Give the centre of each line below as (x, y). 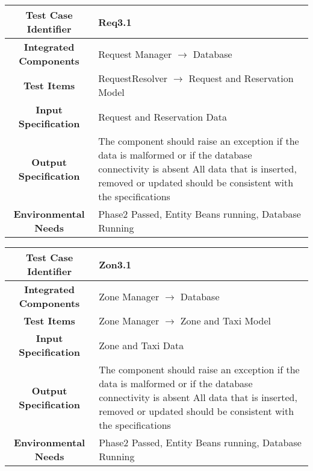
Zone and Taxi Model (225, 321)
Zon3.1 (115, 264)
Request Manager (135, 54)
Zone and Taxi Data (141, 345)
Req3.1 (115, 22)
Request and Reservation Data (163, 116)
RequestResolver (133, 78)
